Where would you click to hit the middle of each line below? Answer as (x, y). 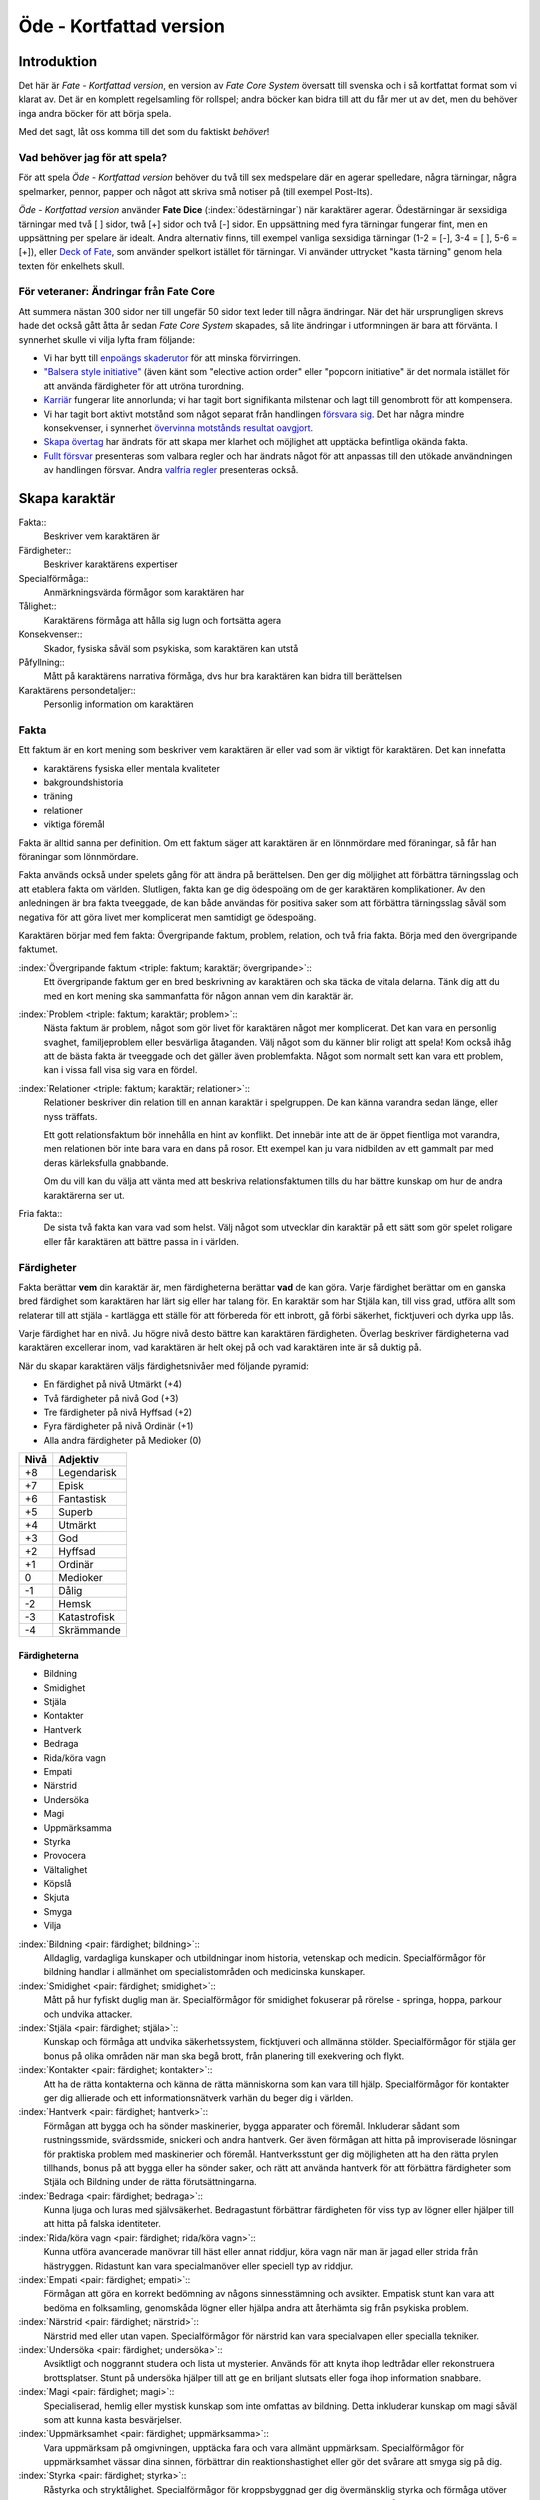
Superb (76, 1512)
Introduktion (58, 61)
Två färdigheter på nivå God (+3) (111, 1398)
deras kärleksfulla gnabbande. (106, 1162)
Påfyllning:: (41, 662)
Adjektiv (79, 1460)
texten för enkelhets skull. (71, 266)
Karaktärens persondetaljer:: (77, 690)
